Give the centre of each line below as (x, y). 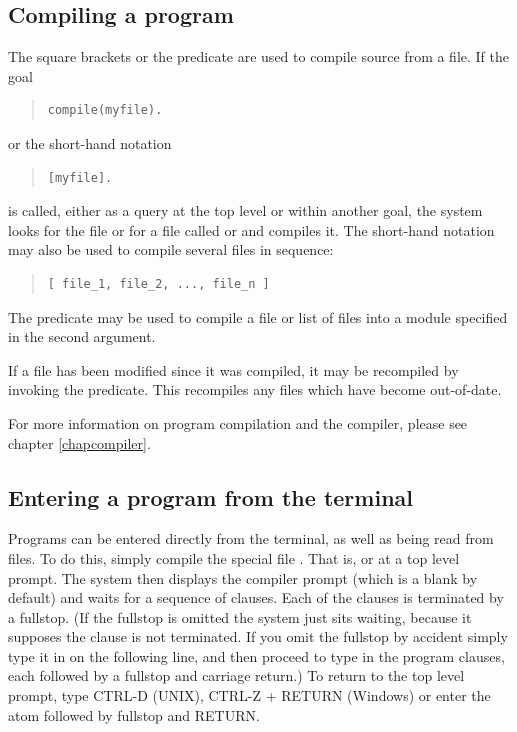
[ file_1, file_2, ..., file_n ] (158, 283)
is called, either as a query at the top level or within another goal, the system (245, 210)
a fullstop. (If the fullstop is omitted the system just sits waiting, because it (240, 616)
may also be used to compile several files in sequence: (171, 249)
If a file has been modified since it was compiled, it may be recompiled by (233, 369)
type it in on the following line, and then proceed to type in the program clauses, (256, 655)
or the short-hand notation (90, 142)
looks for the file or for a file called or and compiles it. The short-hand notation (251, 229)
